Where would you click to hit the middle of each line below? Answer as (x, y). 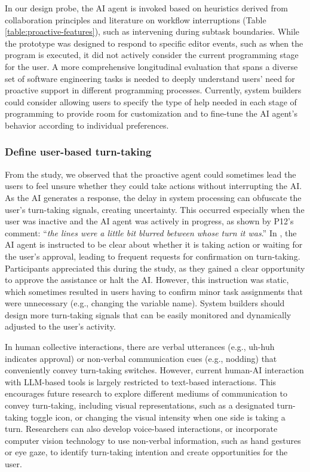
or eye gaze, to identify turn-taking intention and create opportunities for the (146, 452)
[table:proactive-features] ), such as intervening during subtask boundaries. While (152, 31)
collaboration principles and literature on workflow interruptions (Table (136, 19)
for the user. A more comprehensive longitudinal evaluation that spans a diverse (151, 66)
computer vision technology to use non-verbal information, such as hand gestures (153, 440)
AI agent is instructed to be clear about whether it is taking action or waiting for (154, 244)
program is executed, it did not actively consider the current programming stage (152, 55)
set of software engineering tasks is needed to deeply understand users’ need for (150, 78)
